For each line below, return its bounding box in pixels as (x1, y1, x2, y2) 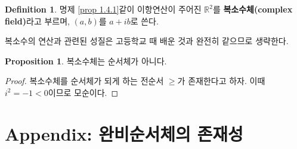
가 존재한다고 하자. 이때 (177, 74, 265, 87)
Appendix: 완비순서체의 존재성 (5, 121, 243, 145)
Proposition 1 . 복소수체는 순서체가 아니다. (5, 54, 167, 67)
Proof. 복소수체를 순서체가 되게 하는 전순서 (5, 74, 164, 87)
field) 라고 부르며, (5, 14, 70, 27)
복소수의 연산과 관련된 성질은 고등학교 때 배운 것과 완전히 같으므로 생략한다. (5, 35, 289, 47)
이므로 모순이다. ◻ (48, 86, 119, 98)
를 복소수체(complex (212, 3, 293, 15)
